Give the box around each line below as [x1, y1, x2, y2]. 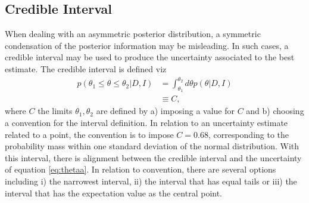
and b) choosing [246, 104, 304, 117]
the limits [38, 104, 73, 117]
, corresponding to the [208, 128, 289, 140]
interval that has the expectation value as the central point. [5, 186, 223, 199]
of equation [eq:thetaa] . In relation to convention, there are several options [5, 163, 276, 176]
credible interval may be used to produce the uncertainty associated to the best [5, 51, 295, 63]
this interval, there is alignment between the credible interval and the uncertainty [5, 151, 302, 164]
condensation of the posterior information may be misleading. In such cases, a [5, 39, 289, 51]
